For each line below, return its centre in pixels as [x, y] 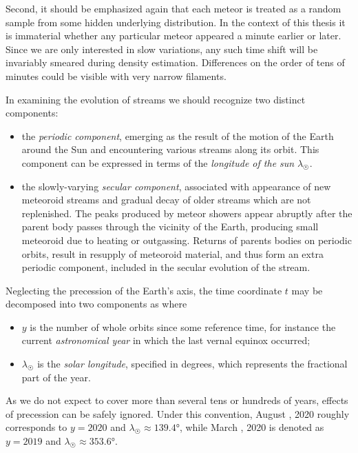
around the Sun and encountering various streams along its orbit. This [170, 149]
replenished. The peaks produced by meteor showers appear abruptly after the [187, 213]
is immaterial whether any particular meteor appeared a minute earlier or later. [173, 36]
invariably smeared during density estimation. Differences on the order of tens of [175, 62]
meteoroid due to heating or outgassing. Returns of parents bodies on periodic [187, 240]
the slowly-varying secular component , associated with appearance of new [176, 186]
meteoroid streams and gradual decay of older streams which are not [166, 200]
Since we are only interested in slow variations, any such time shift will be [162, 49]
